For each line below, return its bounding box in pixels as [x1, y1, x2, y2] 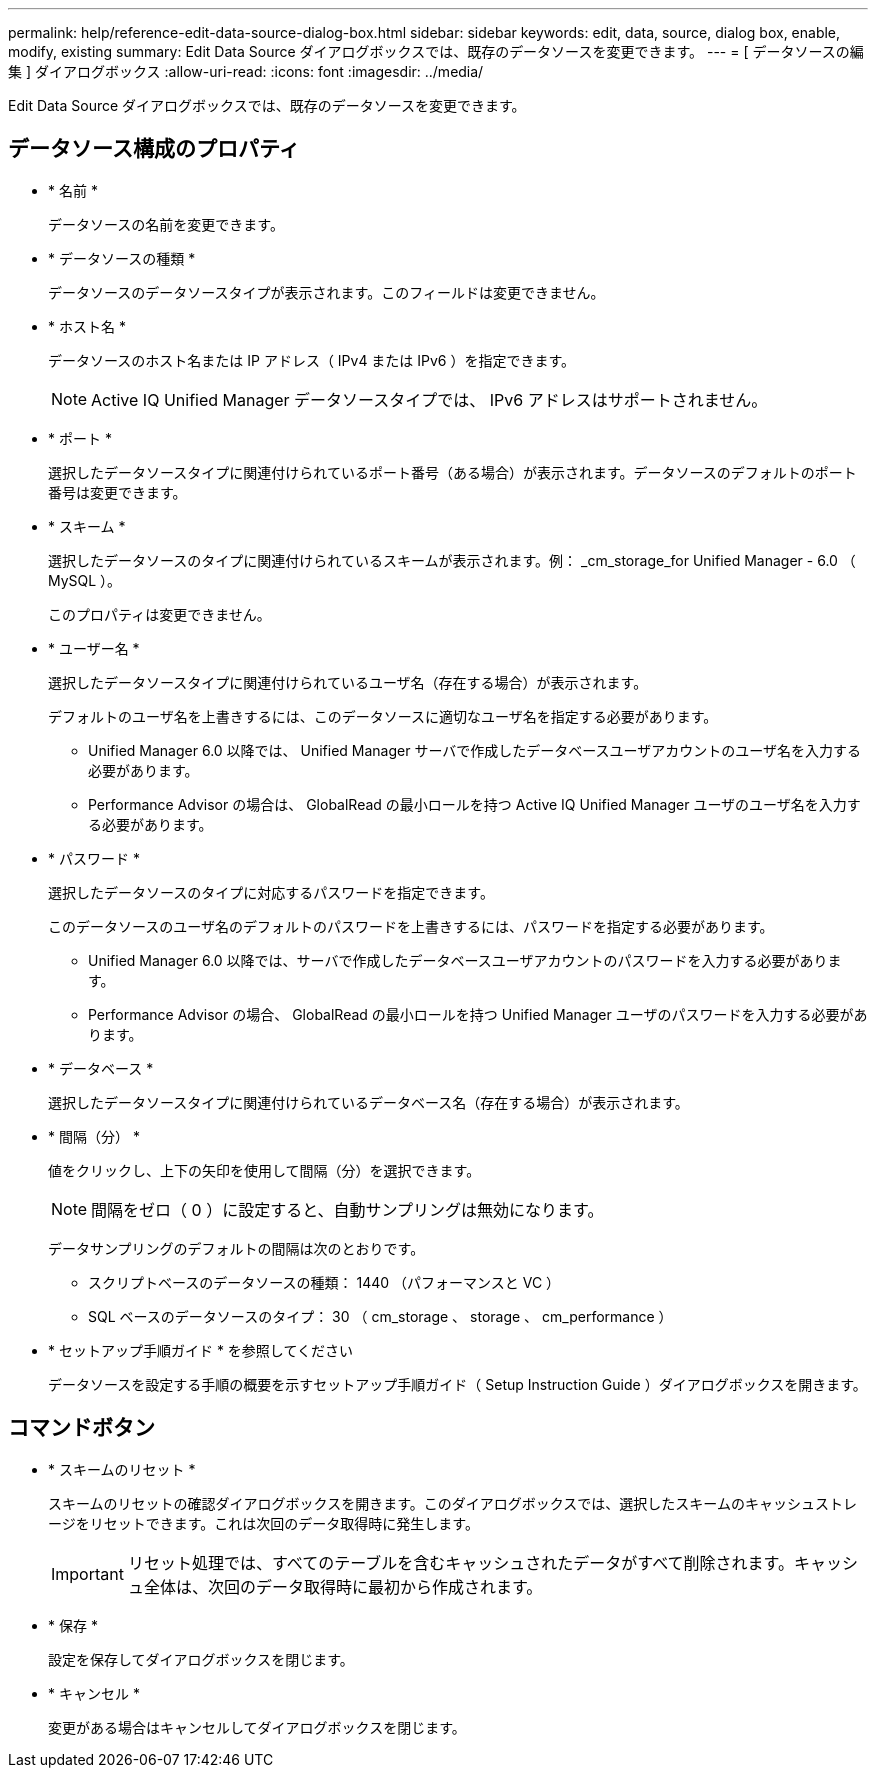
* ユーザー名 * [48, 639, 140, 657]
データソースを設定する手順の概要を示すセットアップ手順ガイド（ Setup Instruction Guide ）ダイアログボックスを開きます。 [48, 1375, 867, 1393]
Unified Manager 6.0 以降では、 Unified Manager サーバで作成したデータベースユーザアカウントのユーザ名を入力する [88, 741, 862, 759]
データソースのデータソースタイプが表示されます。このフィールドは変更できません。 [48, 283, 605, 301]
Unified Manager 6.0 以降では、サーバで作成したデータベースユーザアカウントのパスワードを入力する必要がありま [88, 951, 842, 969]
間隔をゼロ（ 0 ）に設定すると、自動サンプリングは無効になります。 [91, 1199, 604, 1220]
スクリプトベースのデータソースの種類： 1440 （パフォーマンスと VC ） [88, 1273, 561, 1291]
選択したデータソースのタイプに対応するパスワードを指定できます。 [48, 883, 494, 901]
